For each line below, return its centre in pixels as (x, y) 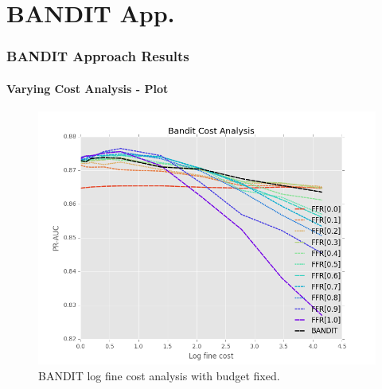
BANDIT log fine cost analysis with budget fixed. (159, 375)
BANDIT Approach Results (98, 56)
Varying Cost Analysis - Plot (88, 88)
